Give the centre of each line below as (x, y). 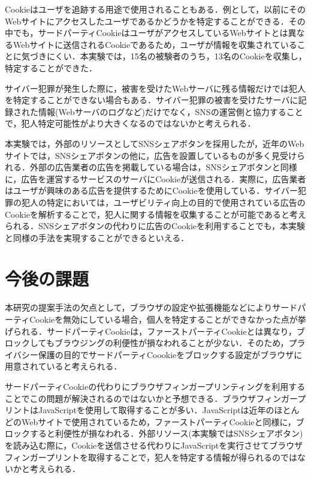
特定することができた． (51, 67)
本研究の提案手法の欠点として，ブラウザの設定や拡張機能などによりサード (151, 307)
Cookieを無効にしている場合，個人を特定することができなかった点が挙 (168, 319)
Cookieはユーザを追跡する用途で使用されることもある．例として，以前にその (155, 9)
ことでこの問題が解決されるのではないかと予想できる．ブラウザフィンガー (151, 398)
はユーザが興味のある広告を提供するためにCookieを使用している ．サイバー (152, 190)
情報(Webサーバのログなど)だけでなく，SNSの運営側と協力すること (170, 111)
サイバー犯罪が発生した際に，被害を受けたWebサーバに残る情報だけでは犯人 (155, 88)
